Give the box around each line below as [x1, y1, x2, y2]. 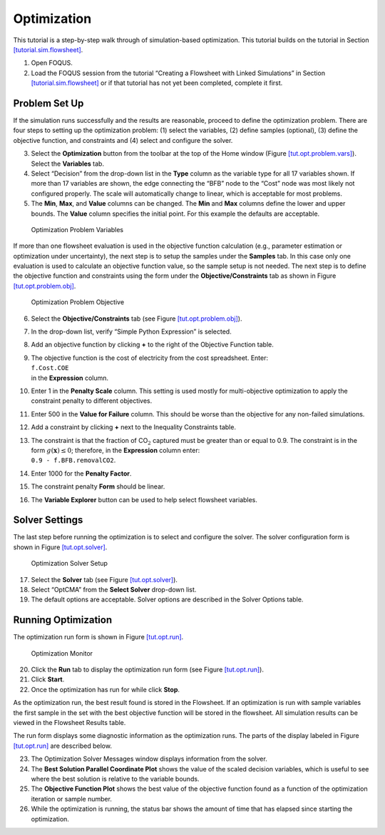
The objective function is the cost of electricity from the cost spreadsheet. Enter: [31, 354, 269, 362]
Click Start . [31, 675, 65, 684]
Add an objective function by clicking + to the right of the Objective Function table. [31, 340, 274, 349]
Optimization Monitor [31, 649, 93, 657]
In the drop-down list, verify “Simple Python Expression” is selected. [31, 327, 232, 336]
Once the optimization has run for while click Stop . [31, 685, 180, 694]
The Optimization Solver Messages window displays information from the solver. [31, 754, 267, 764]
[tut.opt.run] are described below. [13, 741, 112, 750]
